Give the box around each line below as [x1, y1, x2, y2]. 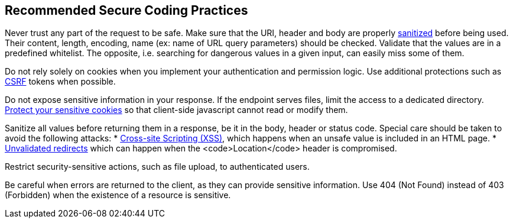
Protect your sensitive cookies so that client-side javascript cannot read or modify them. [5, 105, 348, 115]
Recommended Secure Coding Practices [5, 3, 248, 18]
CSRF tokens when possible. [5, 76, 116, 87]
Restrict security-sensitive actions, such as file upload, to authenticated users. [5, 161, 310, 172]
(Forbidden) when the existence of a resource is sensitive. [5, 190, 231, 201]
